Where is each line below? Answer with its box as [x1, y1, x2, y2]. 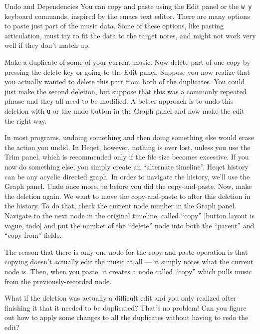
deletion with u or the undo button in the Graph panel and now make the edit [4, 106, 245, 116]
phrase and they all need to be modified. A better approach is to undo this [4, 96, 234, 106]
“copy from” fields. [4, 230, 62, 240]
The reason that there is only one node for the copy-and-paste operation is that [4, 246, 248, 257]
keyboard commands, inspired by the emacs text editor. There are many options [4, 10, 250, 21]
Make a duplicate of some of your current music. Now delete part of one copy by [4, 57, 251, 67]
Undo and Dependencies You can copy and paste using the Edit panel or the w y [4, 1, 252, 11]
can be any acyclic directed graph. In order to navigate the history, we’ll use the [4, 171, 250, 181]
